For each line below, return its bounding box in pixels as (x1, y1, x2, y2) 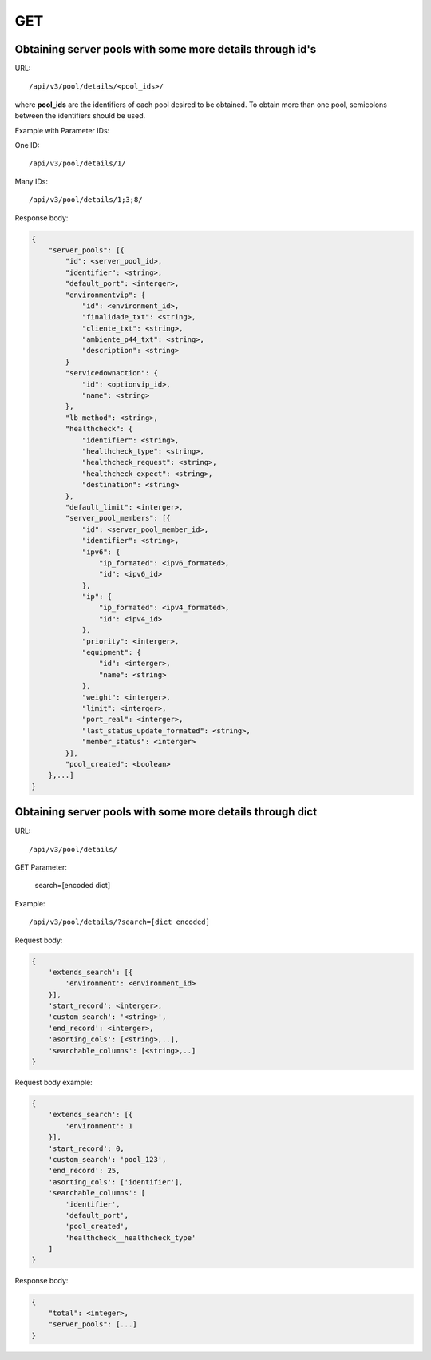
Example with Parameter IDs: (14, 125, 110, 135)
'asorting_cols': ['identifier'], (48, 1177, 184, 1186)
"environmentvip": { (65, 290, 146, 299)
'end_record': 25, (48, 1166, 121, 1176)
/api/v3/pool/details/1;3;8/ (29, 196, 143, 204)
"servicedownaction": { (65, 368, 159, 378)
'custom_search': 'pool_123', (48, 1155, 167, 1164)
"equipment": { (81, 648, 141, 657)
